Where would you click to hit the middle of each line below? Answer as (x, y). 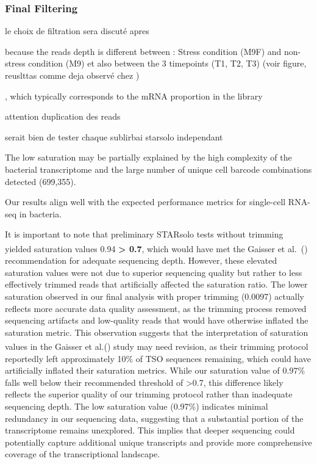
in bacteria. (41, 213)
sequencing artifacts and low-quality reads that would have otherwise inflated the (157, 320)
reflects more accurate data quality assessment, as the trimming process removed (156, 308)
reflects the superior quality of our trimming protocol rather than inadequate (149, 394)
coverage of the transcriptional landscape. (83, 454)
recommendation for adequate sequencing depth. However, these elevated (141, 260)
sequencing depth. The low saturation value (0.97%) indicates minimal (137, 406)
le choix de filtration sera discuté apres (77, 31)
